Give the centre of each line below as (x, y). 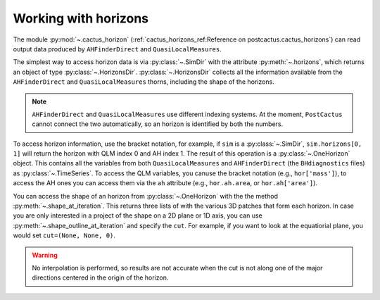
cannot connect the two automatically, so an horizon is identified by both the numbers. (158, 124)
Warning (45, 255)
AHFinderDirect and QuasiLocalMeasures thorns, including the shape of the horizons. (144, 82)
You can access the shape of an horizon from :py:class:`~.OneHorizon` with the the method (145, 196)
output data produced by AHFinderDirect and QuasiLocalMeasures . (117, 49)
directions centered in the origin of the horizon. (100, 277)
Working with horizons (81, 18)
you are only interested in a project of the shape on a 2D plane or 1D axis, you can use (138, 215)
